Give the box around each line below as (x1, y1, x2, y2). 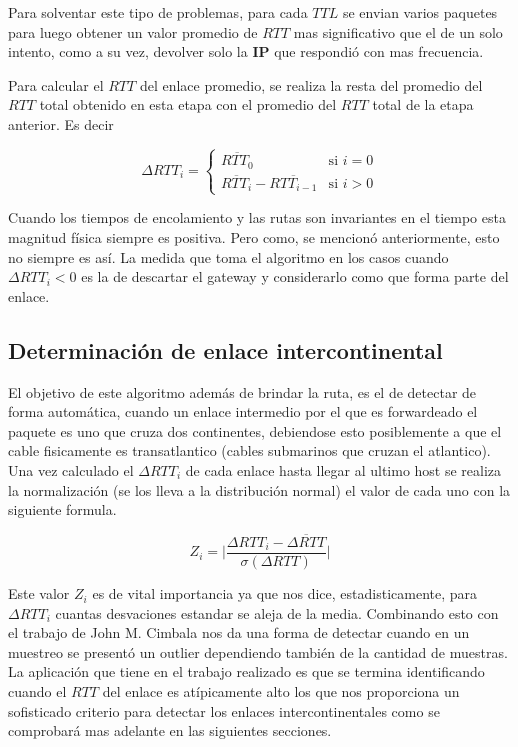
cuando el (8, 681, 67, 702)
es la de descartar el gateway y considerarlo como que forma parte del (81, 266, 509, 287)
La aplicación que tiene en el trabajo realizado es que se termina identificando (8, 661, 485, 682)
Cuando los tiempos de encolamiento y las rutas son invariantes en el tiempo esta (8, 207, 506, 228)
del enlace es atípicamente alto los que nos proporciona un (102, 681, 460, 702)
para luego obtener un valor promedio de (8, 21, 258, 42)
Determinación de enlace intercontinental (8, 334, 443, 365)
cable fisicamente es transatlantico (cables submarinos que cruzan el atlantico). (8, 440, 491, 461)
